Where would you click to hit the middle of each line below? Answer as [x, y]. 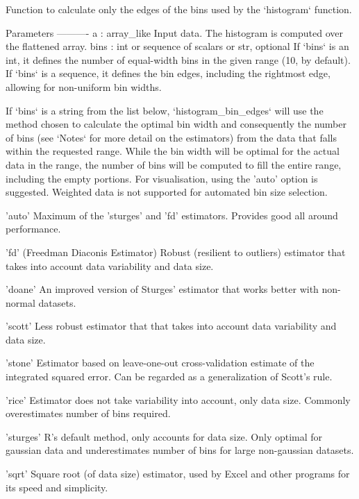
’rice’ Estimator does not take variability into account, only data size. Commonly [178, 399]
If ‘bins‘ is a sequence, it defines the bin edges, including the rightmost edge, [168, 73]
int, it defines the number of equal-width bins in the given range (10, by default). [178, 59]
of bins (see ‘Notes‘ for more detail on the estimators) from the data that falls [171, 137]
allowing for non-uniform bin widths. [84, 86]
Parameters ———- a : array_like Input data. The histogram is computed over [174, 32]
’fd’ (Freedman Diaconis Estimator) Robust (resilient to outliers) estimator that [176, 252]
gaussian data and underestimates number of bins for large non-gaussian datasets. [180, 450]
